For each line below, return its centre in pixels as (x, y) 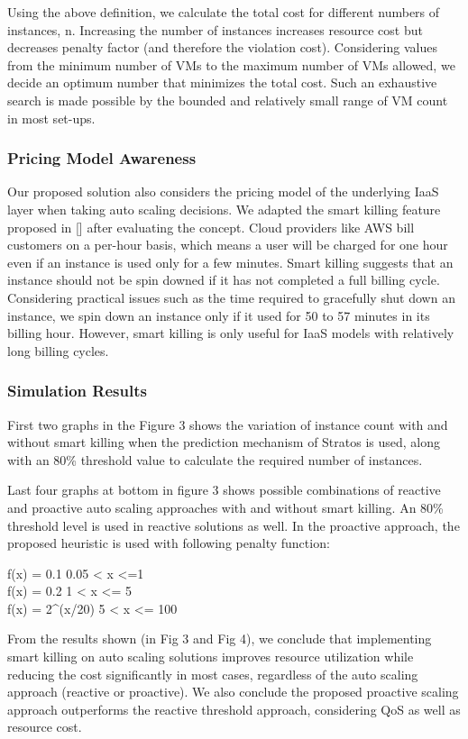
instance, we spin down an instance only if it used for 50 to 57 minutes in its (219, 315)
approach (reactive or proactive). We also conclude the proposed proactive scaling (233, 692)
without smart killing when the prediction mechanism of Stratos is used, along (224, 442)
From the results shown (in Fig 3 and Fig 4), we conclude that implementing (220, 639)
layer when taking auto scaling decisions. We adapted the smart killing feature (224, 209)
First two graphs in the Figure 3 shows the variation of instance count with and (228, 424)
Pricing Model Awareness (102, 158)
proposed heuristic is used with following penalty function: (169, 543)
